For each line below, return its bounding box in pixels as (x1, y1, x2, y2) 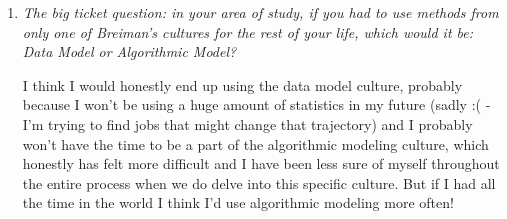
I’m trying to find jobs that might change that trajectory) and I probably (22, 113, 473, 134)
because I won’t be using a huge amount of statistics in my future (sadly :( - (22, 94, 491, 115)
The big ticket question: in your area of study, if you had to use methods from (22, 2, 499, 22)
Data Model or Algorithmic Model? (22, 41, 237, 62)
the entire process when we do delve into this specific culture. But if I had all (22, 172, 496, 193)
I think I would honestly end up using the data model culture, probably (22, 74, 463, 95)
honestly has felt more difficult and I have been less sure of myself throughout (22, 153, 500, 174)
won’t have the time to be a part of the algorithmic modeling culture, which (22, 133, 489, 154)
